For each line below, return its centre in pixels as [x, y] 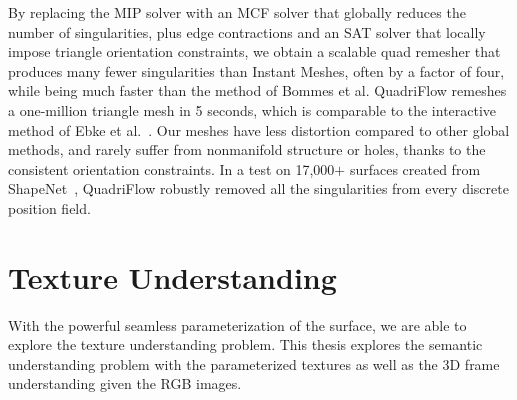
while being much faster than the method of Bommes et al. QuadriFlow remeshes [257, 90]
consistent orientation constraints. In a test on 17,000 [171, 168]
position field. [49, 207]
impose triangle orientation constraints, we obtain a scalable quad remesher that [254, 51]
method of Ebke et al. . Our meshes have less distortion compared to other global [259, 129]
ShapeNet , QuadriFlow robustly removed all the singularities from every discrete [258, 188]
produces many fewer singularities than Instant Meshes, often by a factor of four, [256, 70]
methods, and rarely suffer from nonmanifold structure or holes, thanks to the [247, 149]
